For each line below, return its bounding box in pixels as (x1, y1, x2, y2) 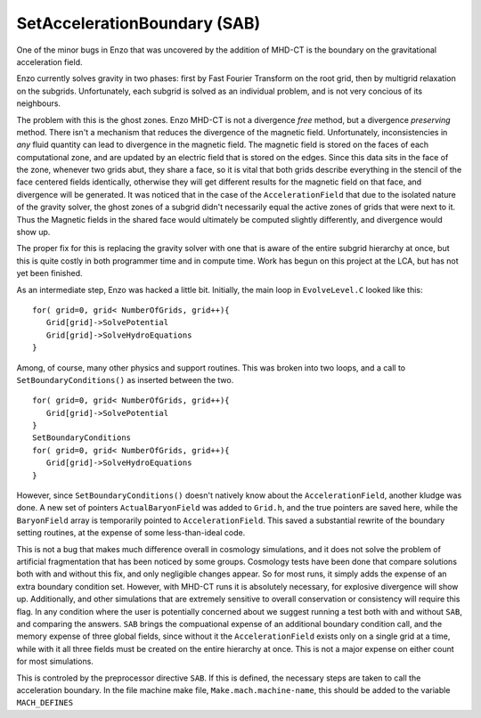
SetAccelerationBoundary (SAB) (16, 13, 261, 33)
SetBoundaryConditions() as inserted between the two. (16, 374, 234, 385)
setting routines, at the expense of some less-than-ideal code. (16, 527, 246, 538)
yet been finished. (16, 268, 84, 279)
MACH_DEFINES (16, 698, 74, 708)
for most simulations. (16, 656, 94, 667)
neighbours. (16, 98, 61, 109)
